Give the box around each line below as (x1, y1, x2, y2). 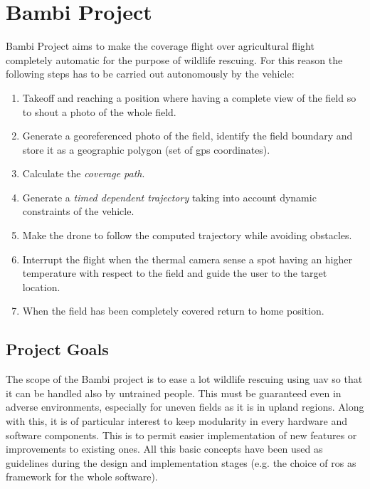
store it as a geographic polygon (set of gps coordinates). (22, 142, 270, 157)
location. (22, 279, 60, 294)
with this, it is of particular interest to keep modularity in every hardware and (6, 414, 348, 428)
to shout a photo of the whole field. (22, 104, 176, 119)
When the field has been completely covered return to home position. (22, 303, 324, 318)
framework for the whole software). (6, 469, 158, 484)
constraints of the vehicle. (22, 204, 134, 219)
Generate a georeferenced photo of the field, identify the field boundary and (22, 128, 353, 143)
